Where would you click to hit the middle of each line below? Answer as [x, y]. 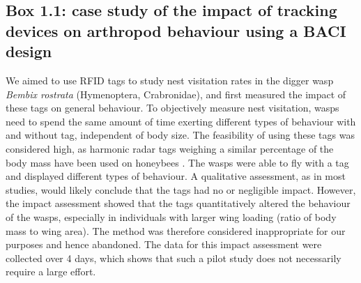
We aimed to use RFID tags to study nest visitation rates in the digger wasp [170, 80]
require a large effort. [51, 271]
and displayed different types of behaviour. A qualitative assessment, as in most [176, 176]
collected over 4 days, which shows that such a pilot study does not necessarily [174, 258]
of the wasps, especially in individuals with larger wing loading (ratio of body [171, 216]
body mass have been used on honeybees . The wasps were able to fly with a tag [177, 162]
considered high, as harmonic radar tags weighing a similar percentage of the [170, 148]
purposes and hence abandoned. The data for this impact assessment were [164, 244]
